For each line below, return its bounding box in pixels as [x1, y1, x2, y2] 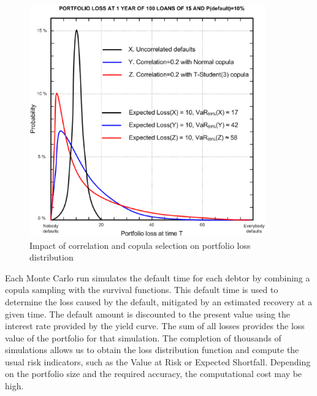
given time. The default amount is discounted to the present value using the [5, 307, 291, 320]
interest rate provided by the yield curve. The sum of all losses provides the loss [5, 319, 305, 332]
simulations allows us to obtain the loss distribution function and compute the [5, 343, 299, 356]
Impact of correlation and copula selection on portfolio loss [29, 238, 251, 251]
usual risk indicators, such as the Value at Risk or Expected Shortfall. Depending [5, 355, 311, 368]
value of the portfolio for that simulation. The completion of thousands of [5, 331, 281, 344]
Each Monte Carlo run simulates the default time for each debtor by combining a [5, 271, 310, 284]
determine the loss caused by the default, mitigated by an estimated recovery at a [5, 295, 312, 308]
